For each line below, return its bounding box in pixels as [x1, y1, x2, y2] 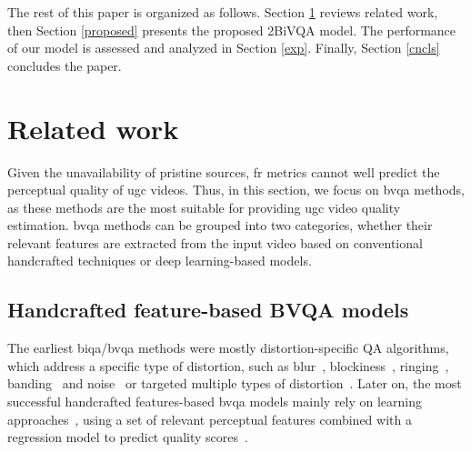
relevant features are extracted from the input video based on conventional [7, 233, 423, 252]
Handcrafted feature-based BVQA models [7, 296, 409, 324]
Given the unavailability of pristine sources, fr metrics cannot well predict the [7, 162, 440, 181]
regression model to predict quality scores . [7, 427, 248, 447]
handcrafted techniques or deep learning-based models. [7, 251, 312, 270]
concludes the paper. [7, 55, 122, 75]
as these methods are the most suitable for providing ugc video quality [7, 197, 401, 216]
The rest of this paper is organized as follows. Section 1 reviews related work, [7, 3, 438, 21]
